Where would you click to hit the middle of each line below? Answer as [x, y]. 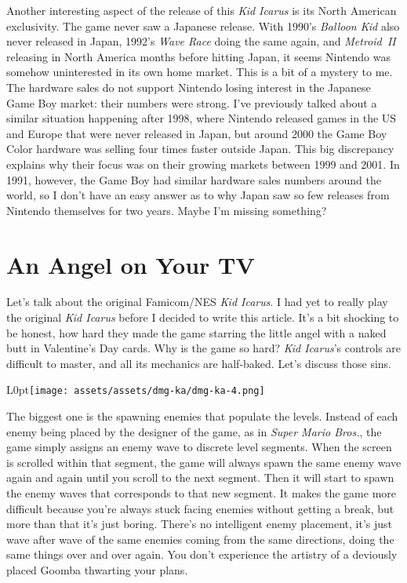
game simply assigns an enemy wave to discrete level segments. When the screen [199, 447]
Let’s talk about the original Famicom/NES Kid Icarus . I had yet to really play [197, 302]
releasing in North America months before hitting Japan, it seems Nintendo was [198, 56]
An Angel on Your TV [131, 264]
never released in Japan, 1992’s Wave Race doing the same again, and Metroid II [201, 41]
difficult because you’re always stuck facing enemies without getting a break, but [200, 508]
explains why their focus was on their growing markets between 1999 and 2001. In [203, 164]
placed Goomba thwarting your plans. [97, 570]
